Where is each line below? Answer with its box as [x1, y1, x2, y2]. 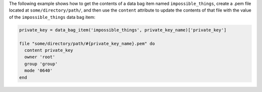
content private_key [24, 47, 73, 53]
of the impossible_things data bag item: [9, 14, 96, 20]
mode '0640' [24, 68, 53, 74]
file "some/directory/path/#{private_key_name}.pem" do [19, 41, 155, 46]
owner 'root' [24, 54, 55, 60]
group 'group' [24, 61, 58, 66]
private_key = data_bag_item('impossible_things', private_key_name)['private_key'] [19, 27, 227, 32]
